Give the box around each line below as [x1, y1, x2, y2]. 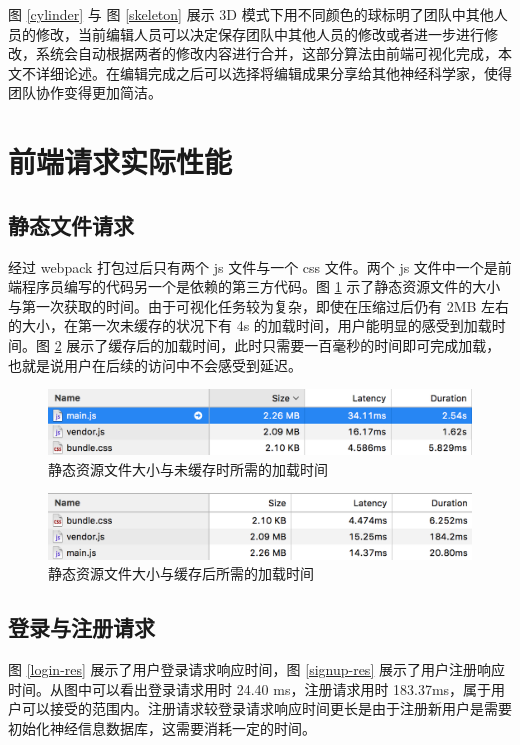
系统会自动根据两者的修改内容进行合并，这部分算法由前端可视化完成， [35, 43, 498, 64]
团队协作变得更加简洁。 [8, 82, 162, 103]
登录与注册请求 [8, 612, 155, 643]
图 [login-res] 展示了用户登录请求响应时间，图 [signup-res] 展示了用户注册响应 [8, 659, 505, 680]
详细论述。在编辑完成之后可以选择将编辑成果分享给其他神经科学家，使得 [35, 62, 512, 83]
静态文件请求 [8, 209, 134, 240]
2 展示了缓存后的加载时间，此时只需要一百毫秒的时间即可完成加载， [54, 334, 501, 355]
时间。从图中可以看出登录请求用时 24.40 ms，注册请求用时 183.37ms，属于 [8, 678, 492, 699]
